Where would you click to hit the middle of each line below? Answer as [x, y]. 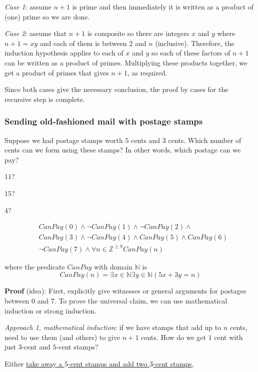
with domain [113, 266]
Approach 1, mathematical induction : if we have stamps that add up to [113, 327]
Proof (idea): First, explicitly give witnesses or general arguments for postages [125, 291]
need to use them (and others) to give [62, 337]
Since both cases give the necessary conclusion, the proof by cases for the [116, 89]
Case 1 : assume [28, 6]
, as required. [147, 72]
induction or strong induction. [50, 310]
